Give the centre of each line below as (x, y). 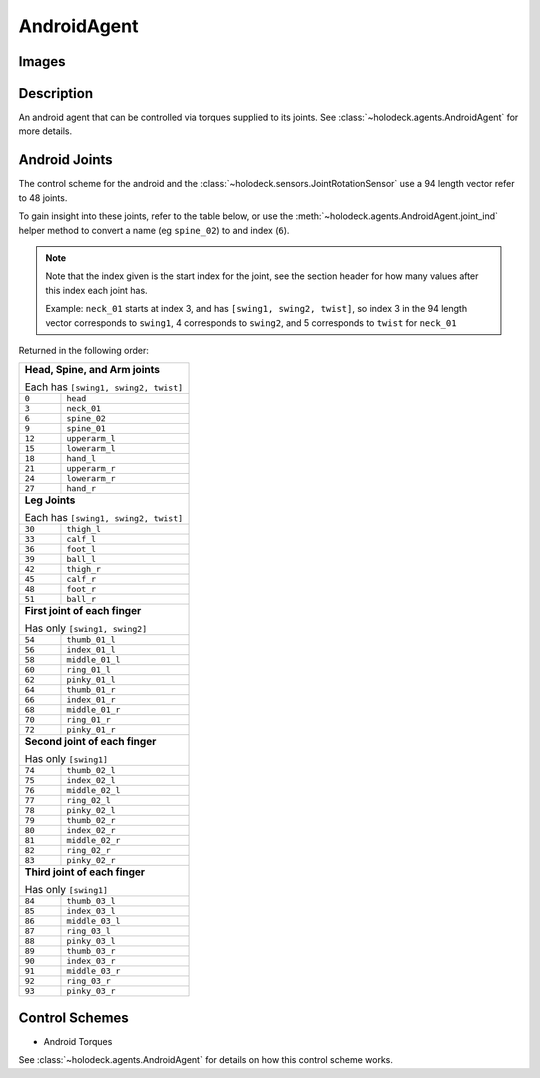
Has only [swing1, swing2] (86, 628)
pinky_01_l (91, 680)
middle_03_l (93, 921)
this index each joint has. (97, 290)
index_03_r (91, 961)
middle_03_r (93, 971)
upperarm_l (91, 438)
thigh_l (84, 529)
